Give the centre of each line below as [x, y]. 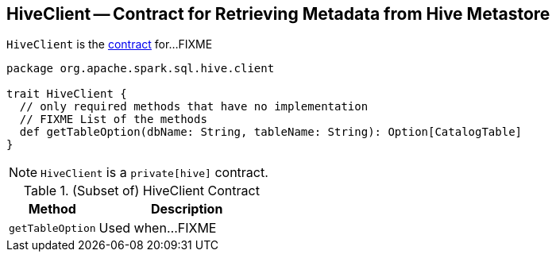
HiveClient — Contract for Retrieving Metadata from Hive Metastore [278, 14]
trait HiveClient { [67, 94]
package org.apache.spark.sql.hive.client [141, 69]
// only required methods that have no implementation [194, 107]
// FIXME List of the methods [113, 119]
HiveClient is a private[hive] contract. [154, 173]
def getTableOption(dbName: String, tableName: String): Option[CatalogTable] [271, 132]
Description [187, 209]
